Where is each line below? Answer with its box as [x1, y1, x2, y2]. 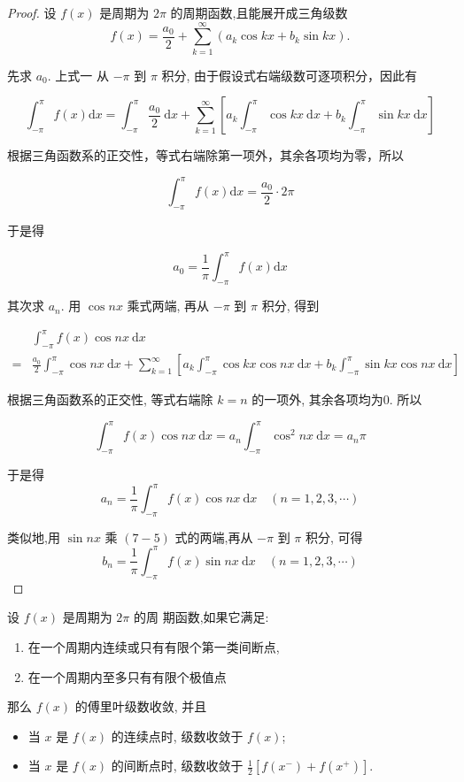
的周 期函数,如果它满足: [134, 608, 269, 626]
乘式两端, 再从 [127, 296, 210, 315]
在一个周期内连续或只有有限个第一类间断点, [27, 637, 280, 655]
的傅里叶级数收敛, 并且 [74, 697, 207, 716]
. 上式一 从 [47, 65, 109, 84]
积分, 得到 [261, 296, 320, 315]
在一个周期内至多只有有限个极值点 [27, 667, 227, 686]
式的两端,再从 [174, 527, 253, 546]
